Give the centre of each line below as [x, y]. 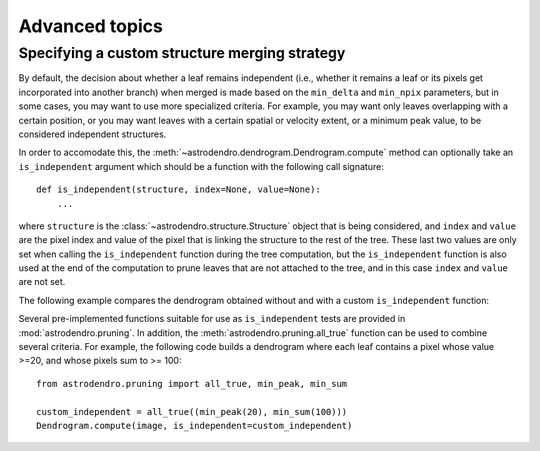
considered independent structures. [92, 134]
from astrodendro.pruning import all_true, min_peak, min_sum [192, 383]
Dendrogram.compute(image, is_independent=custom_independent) [194, 425]
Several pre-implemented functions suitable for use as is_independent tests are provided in [212, 319]
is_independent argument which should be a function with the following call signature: [201, 166]
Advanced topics [91, 26]
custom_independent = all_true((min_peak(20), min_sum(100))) [192, 411]
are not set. [42, 282]
